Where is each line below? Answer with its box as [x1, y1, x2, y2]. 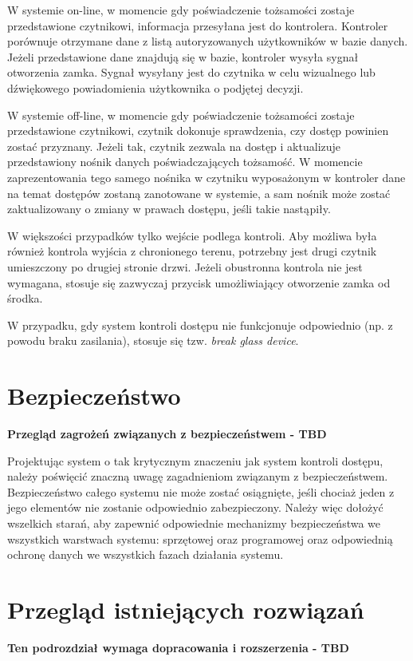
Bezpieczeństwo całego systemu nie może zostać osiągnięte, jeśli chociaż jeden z [7, 483, 395, 500]
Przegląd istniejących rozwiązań [7, 592, 364, 625]
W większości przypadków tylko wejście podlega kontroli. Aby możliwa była [7, 227, 377, 243]
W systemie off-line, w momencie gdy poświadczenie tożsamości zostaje [7, 106, 355, 123]
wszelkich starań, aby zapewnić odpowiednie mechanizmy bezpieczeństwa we [7, 514, 381, 531]
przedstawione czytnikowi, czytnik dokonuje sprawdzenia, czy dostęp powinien [7, 122, 389, 139]
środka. [7, 290, 43, 307]
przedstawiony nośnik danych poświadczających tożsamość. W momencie [7, 153, 363, 170]
